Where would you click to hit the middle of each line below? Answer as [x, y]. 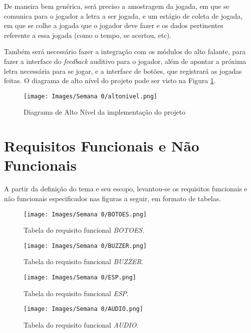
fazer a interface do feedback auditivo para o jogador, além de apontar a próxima [125, 61]
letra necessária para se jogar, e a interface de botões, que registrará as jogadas [123, 71]
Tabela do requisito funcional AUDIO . [81, 324]
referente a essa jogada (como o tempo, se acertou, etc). [88, 35]
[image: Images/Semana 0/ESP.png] [80, 277]
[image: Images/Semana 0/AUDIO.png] [84, 309]
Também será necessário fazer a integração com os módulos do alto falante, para [125, 51]
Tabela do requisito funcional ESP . [76, 293]
